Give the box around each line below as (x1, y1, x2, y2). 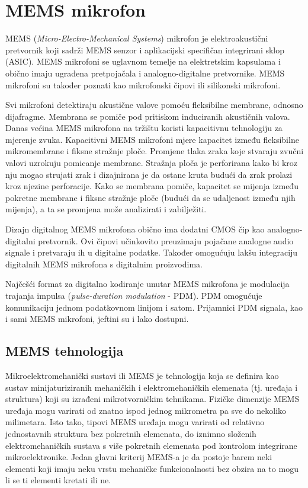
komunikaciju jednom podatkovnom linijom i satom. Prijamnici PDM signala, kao (5, 301, 303, 313)
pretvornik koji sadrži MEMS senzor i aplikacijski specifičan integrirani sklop (5, 43, 285, 56)
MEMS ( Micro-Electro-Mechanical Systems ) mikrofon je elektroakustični (5, 32, 268, 44)
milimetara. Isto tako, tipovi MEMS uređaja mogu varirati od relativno (5, 416, 265, 428)
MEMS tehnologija (5, 342, 124, 360)
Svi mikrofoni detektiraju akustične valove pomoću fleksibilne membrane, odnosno (5, 98, 303, 111)
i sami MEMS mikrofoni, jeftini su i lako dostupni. (5, 312, 189, 325)
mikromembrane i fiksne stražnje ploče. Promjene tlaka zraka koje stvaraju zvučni (5, 145, 304, 157)
